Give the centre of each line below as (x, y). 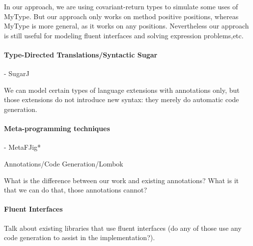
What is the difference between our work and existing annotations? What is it (121, 180)
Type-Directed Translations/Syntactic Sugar (81, 54)
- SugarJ (17, 73)
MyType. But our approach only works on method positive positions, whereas (121, 16)
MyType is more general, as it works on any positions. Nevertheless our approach (126, 26)
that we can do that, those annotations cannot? (76, 190)
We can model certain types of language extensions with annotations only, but (122, 90)
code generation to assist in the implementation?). (80, 237)
